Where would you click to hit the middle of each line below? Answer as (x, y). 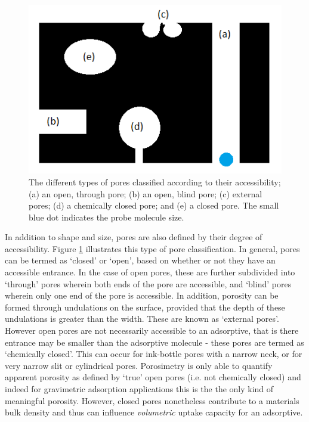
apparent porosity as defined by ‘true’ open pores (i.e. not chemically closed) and (153, 377)
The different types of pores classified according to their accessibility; (155, 181)
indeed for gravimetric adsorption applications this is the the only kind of (139, 389)
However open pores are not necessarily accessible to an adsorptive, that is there (152, 331)
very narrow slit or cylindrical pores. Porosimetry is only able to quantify (139, 365)
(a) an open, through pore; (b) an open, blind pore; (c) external (146, 193)
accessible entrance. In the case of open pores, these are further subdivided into (150, 272)
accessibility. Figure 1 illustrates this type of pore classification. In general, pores (152, 248)
